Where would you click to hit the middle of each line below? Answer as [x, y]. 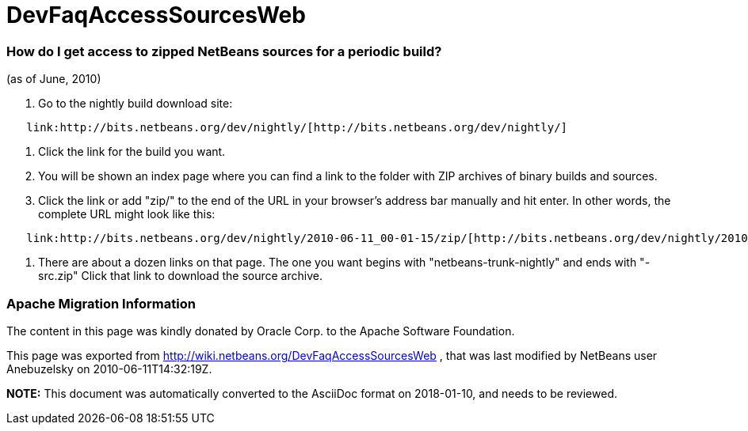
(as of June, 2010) [54, 79]
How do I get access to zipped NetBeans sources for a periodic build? [224, 51]
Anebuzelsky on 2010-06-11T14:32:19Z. [109, 369]
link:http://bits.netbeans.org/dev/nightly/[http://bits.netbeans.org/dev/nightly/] [297, 128]
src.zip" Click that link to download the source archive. [180, 276]
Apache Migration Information [101, 303]
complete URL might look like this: [127, 214]
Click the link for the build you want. [132, 152]
